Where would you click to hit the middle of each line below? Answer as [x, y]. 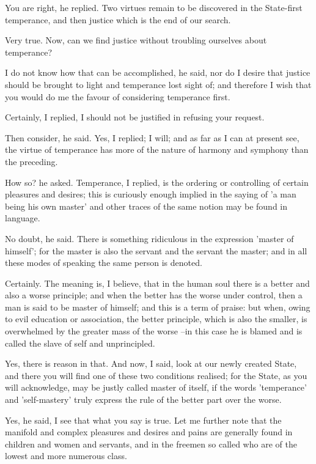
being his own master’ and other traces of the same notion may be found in [146, 206]
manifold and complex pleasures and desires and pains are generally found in [149, 432]
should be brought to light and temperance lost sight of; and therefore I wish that [158, 84]
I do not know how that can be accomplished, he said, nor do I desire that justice [158, 72]
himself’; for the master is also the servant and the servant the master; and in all [156, 250]
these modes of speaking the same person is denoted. [104, 263]
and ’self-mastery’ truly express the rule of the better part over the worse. [143, 400]
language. [23, 218]
